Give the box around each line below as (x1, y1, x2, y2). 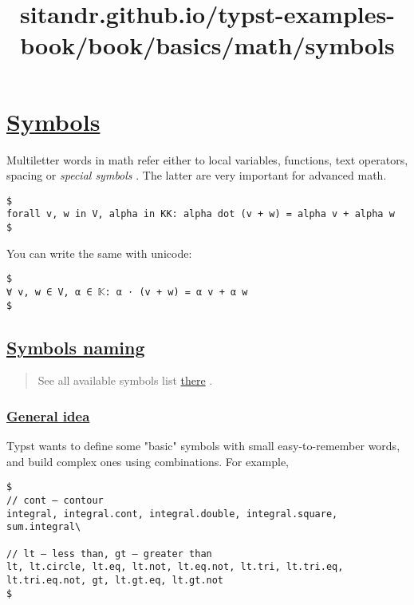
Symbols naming (6, 334, 145, 359)
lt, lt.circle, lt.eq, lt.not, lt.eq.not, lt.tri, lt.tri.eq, (6, 561, 344, 573)
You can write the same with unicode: (6, 244, 192, 261)
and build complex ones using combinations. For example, (6, 453, 289, 469)
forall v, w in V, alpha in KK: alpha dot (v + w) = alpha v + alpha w (6, 208, 395, 220)
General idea (6, 405, 90, 425)
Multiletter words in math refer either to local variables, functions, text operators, (6, 151, 408, 168)
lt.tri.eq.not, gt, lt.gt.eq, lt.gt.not (6, 575, 224, 587)
